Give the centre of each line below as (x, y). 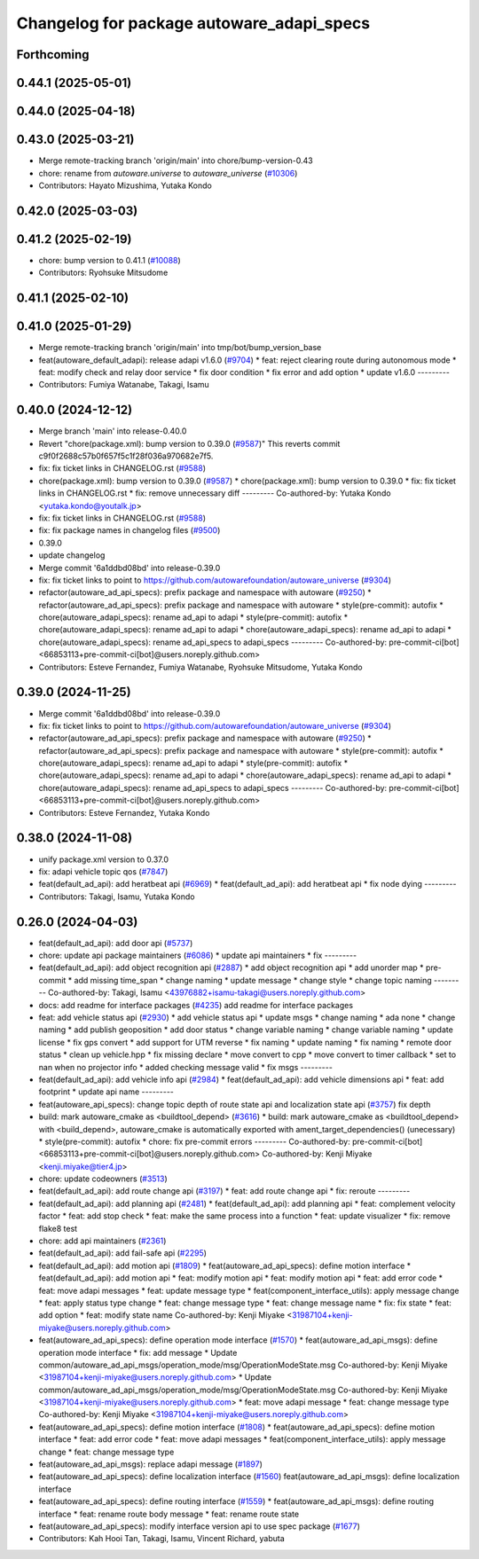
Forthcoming (53, 55)
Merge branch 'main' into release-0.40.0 (113, 431)
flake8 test (58, 1228)
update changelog (72, 555)
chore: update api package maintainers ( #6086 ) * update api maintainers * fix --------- (198, 956)
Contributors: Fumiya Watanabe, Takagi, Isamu (124, 385)
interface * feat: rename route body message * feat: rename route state (169, 1514)
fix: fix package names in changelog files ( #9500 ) (130, 530)
